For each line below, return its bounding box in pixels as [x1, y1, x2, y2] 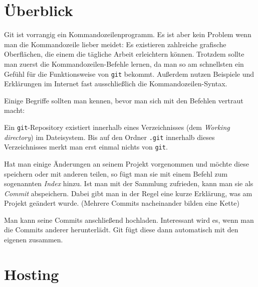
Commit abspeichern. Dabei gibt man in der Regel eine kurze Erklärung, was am [4, 188, 252, 198]
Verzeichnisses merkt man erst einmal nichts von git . [4, 141, 168, 152]
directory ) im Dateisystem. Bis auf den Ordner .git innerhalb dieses [4, 131, 215, 142]
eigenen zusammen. [4, 234, 63, 245]
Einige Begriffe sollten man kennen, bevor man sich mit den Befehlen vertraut [4, 95, 243, 105]
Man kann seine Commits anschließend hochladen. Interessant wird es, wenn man [4, 214, 254, 225]
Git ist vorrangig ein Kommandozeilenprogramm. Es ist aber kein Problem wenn [4, 29, 251, 40]
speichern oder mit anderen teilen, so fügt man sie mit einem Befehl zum [4, 168, 228, 179]
